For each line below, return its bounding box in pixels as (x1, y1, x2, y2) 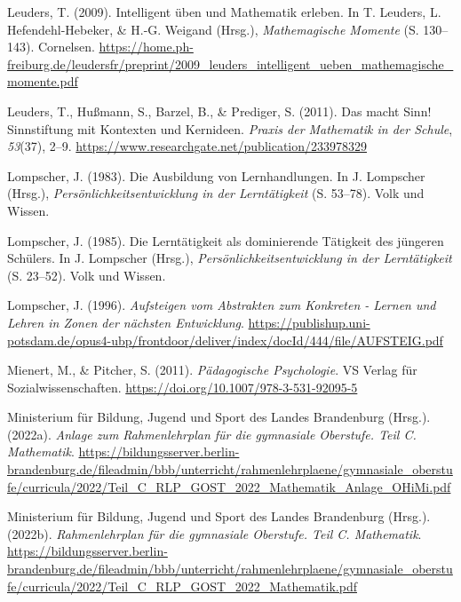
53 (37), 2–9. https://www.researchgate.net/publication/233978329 (7, 137, 368, 155)
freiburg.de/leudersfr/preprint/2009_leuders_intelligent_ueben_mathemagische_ (7, 54, 454, 73)
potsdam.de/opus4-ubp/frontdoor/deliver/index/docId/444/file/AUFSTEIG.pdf (7, 330, 443, 349)
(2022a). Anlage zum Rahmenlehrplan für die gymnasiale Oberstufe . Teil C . (7, 424, 417, 443)
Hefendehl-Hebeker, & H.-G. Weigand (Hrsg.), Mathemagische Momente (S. (7, 20, 419, 38)
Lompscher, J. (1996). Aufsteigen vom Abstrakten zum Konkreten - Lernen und (7, 296, 436, 314)
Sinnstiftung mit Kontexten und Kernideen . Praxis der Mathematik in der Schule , (7, 119, 453, 138)
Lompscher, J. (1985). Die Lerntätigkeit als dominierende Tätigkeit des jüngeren (7, 231, 444, 250)
